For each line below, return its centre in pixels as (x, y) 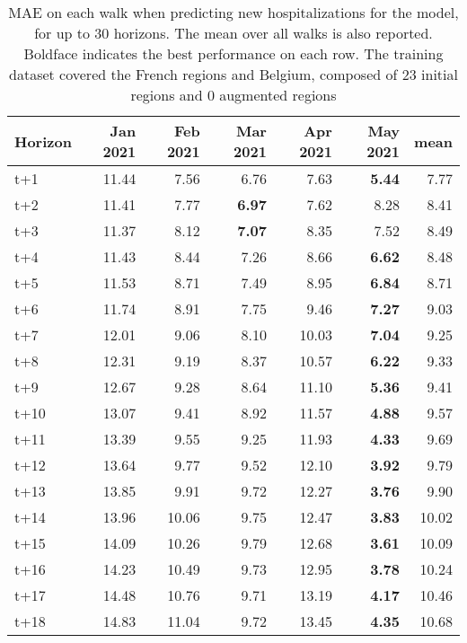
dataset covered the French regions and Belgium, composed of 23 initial (233, 74)
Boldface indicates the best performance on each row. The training (233, 53)
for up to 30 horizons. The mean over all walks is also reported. (233, 33)
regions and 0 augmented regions (233, 95)
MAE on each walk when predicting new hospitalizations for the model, (233, 12)
